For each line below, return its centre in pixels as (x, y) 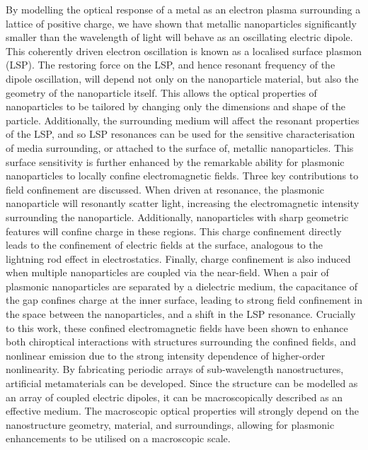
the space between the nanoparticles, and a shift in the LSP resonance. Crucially (181, 314)
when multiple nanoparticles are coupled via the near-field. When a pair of (167, 272)
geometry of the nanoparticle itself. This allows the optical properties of (161, 92)
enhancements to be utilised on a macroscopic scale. (118, 438)
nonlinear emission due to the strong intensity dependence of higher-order (166, 355)
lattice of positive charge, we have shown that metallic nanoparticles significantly (181, 23)
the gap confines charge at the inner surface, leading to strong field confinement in (184, 300)
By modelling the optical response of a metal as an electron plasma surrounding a (183, 9)
